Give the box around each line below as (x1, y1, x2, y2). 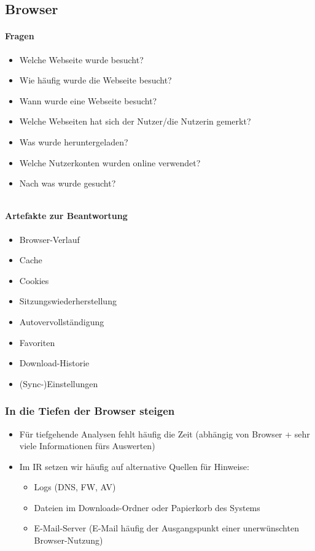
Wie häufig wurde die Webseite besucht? (19, 74, 172, 87)
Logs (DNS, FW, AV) (34, 480, 116, 493)
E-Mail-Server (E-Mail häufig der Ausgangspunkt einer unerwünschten (34, 522, 299, 534)
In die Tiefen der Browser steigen (5, 403, 175, 418)
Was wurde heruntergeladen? (19, 135, 128, 148)
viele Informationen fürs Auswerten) (19, 439, 155, 452)
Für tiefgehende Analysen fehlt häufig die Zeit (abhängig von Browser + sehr (19, 427, 310, 440)
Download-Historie (19, 356, 90, 369)
